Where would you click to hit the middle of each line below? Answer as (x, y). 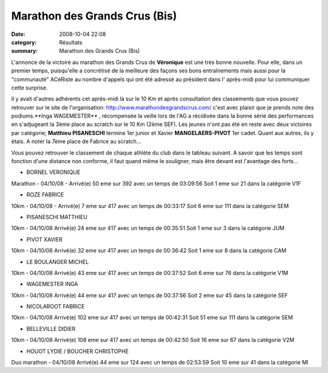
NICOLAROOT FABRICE (56, 307)
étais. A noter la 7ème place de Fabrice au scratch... (76, 141)
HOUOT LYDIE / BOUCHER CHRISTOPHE (77, 351)
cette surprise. (29, 88)
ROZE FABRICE (45, 195)
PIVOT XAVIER (45, 239)
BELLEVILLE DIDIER (51, 329)
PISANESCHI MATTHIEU (57, 217)
